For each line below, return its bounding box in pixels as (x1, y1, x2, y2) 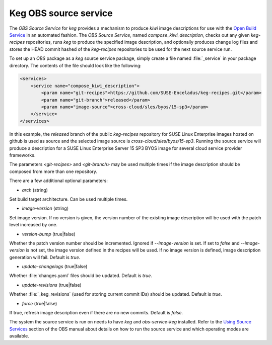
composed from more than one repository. (9, 168, 98, 175)
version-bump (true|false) (22, 231, 76, 237)
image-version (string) (22, 205, 69, 211)
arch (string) (22, 187, 48, 193)
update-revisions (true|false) (22, 282, 82, 288)
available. (9, 333, 30, 339)
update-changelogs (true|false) (22, 264, 88, 270)
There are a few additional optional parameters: (9, 178, 108, 184)
